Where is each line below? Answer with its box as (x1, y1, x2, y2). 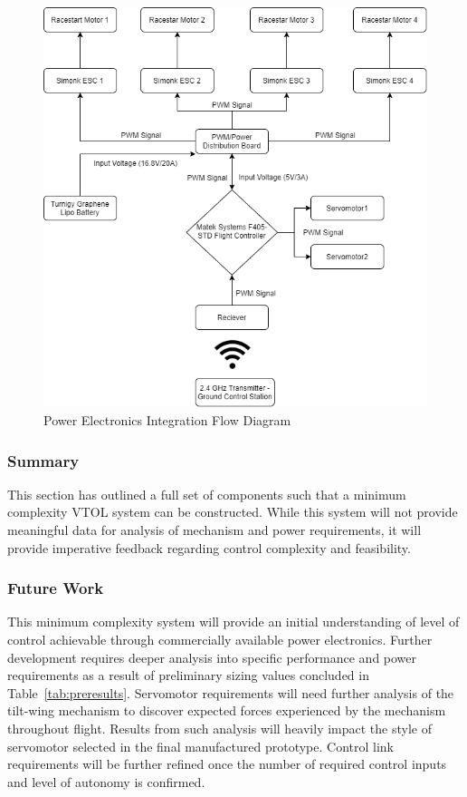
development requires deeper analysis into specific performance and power (7, 647, 417, 666)
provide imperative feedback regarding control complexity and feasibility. (7, 538, 411, 557)
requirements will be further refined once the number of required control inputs (7, 754, 447, 773)
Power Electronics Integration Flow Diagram (43, 411, 291, 430)
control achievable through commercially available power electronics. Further (7, 630, 433, 649)
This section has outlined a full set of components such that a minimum (7, 484, 406, 503)
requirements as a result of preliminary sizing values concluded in (7, 666, 369, 685)
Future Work (7, 577, 104, 599)
